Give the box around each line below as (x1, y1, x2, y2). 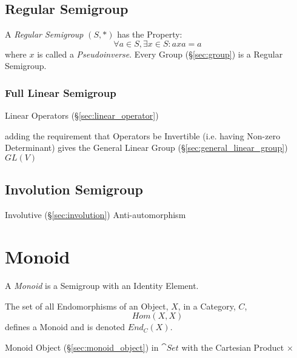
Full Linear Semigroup (5, 85, 116, 100)
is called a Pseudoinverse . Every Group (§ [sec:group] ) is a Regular (37, 47, 283, 60)
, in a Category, (178, 299, 236, 312)
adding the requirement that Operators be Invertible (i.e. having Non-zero (5, 129, 281, 142)
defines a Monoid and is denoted (5, 320, 125, 333)
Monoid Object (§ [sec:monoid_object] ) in (5, 340, 159, 353)
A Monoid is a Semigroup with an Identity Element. (5, 279, 199, 291)
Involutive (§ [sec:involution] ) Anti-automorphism (5, 208, 186, 221)
